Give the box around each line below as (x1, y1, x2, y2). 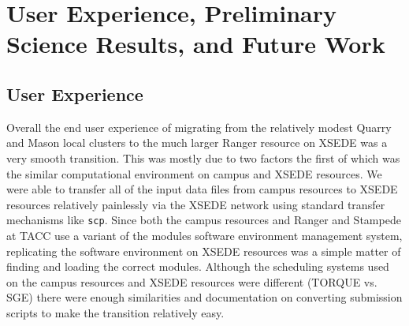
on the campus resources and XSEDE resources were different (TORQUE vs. (6, 273, 377, 290)
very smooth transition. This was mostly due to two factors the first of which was (6, 149, 400, 166)
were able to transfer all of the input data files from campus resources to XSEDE (6, 181, 398, 197)
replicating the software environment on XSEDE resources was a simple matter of (6, 242, 401, 259)
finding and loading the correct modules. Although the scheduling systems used (6, 258, 389, 275)
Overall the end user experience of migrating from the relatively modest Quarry (6, 118, 392, 135)
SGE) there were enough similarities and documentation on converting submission (6, 289, 403, 305)
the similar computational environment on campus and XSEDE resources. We (6, 165, 382, 182)
